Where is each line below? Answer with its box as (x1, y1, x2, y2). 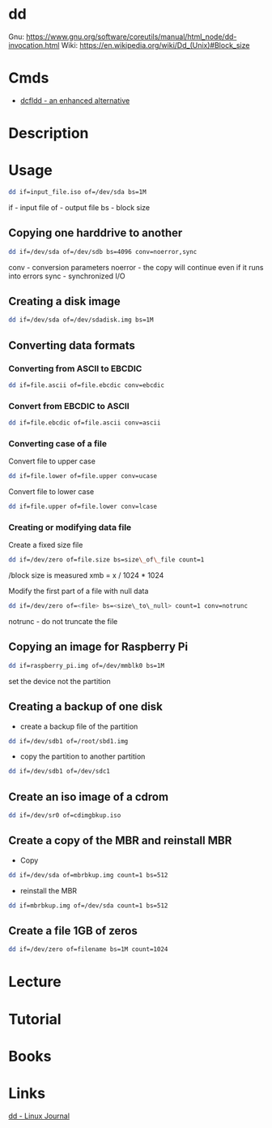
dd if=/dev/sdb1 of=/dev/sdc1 (8, 768, 111, 776)
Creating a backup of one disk (8, 700, 164, 714)
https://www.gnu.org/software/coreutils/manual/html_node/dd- (25, 32, 237, 41)
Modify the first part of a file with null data (8, 586, 149, 596)
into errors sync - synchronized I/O (8, 271, 125, 281)
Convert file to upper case (8, 456, 96, 467)
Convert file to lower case (8, 487, 95, 497)
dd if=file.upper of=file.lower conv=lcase (8, 502, 158, 511)
